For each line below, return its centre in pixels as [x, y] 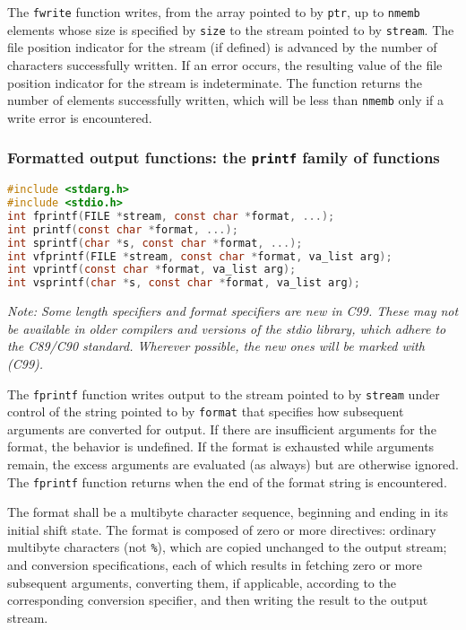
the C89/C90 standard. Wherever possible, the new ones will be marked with [216, 346]
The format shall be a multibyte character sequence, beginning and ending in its [228, 512]
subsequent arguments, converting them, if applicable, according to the [202, 582]
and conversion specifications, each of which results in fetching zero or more [215, 565]
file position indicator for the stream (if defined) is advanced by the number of [222, 47]
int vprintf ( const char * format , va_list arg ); [152, 270]
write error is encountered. [80, 117]
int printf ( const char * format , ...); [123, 229]
